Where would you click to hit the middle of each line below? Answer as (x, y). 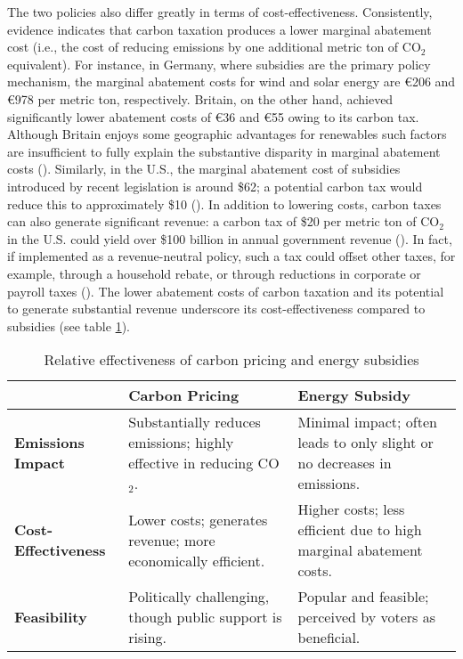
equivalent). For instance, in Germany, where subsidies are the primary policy (219, 64)
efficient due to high (360, 530)
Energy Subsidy (354, 395)
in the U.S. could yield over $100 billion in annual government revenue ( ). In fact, (230, 238)
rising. (148, 638)
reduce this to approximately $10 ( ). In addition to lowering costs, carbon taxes (224, 203)
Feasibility (51, 617)
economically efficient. (197, 560)
